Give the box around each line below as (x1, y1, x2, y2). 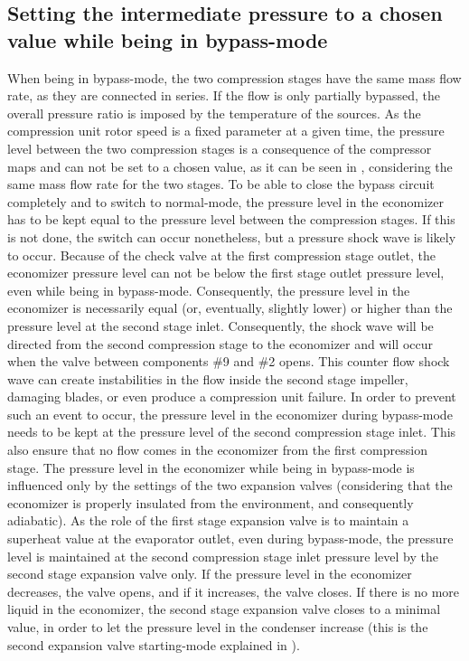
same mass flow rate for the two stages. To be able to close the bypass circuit (7, 175, 435, 194)
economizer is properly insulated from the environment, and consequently (7, 493, 414, 512)
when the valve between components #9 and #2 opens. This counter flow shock (7, 352, 450, 371)
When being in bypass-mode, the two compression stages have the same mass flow (7, 68, 462, 87)
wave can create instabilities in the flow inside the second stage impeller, (7, 369, 408, 388)
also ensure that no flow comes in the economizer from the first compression (7, 440, 427, 459)
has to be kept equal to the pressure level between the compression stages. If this (7, 210, 455, 229)
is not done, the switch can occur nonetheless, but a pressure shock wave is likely (7, 227, 456, 246)
